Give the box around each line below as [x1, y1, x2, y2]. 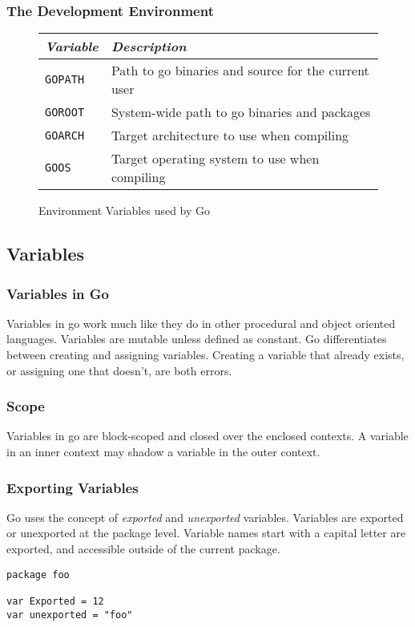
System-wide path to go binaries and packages [111, 103, 371, 122]
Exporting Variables [6, 477, 139, 497]
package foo [6, 568, 70, 580]
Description [111, 37, 187, 56]
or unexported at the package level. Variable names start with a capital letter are [6, 524, 406, 541]
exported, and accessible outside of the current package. [6, 540, 280, 556]
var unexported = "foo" [6, 609, 133, 621]
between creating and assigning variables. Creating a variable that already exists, [6, 346, 405, 362]
